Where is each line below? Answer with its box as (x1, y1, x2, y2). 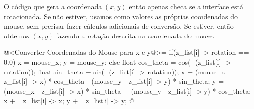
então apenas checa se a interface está (129, 1, 243, 11)
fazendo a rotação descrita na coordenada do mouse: (56, 30, 215, 40)
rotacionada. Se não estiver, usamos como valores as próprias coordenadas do (4, 11, 238, 21)
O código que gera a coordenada (4, 1, 102, 11)
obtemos (4, 30, 29, 40)
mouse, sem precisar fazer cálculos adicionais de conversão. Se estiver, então (4, 21, 234, 31)
